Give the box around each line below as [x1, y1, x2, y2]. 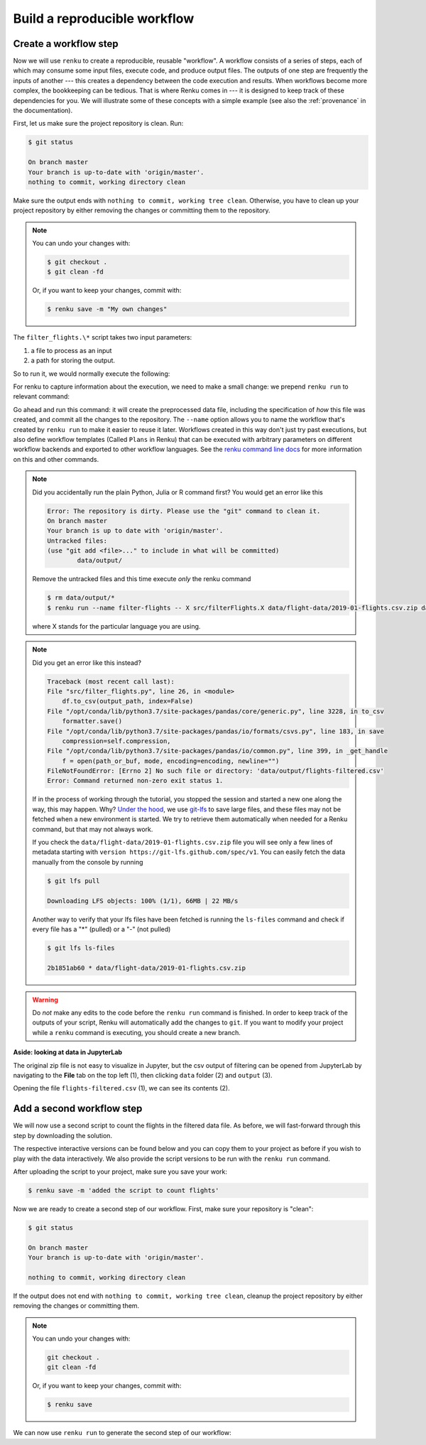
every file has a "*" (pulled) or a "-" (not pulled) [32, 924, 171, 933]
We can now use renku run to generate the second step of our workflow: [13, 1429, 231, 1437]
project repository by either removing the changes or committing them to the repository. [13, 206, 271, 215]
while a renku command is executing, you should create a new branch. [32, 1028, 241, 1037]
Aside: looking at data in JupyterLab [13, 1048, 123, 1056]
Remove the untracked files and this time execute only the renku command [32, 575, 251, 583]
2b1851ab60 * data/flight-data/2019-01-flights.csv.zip [47, 963, 246, 972]
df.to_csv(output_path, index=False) [62, 697, 194, 705]
